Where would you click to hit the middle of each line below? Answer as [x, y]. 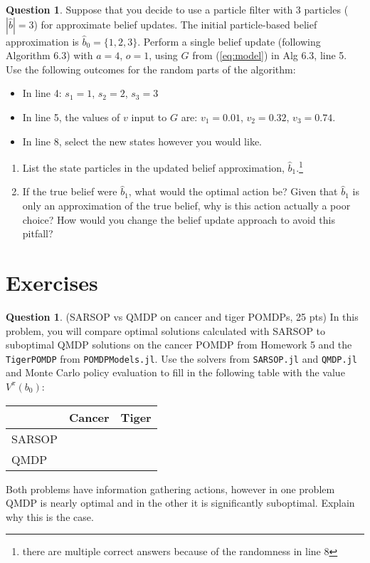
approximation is [42, 41]
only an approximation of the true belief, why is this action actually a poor [186, 205]
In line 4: [42, 93]
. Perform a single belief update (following [229, 41]
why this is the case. [50, 516]
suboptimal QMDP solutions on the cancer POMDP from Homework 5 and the [179, 345]
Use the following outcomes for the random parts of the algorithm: [151, 69]
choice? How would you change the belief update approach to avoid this [179, 219]
